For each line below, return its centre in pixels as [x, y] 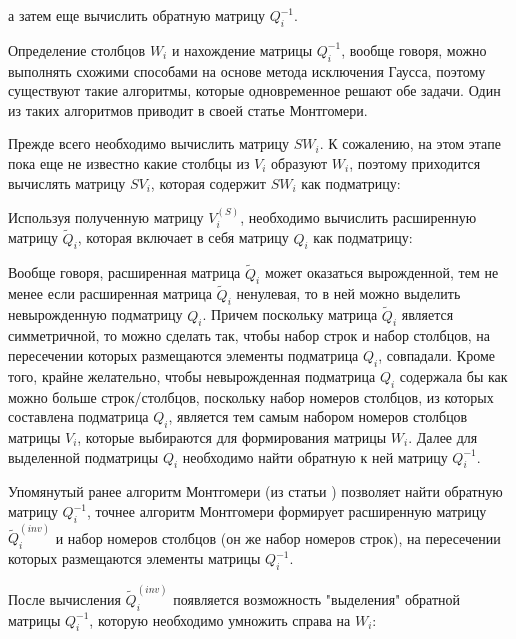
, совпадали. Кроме [436, 355]
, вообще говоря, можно [414, 49]
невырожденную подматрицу [95, 314]
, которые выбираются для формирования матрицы [232, 437]
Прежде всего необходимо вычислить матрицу [148, 143]
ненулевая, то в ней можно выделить [348, 293]
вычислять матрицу [67, 182]
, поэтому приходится [415, 162]
